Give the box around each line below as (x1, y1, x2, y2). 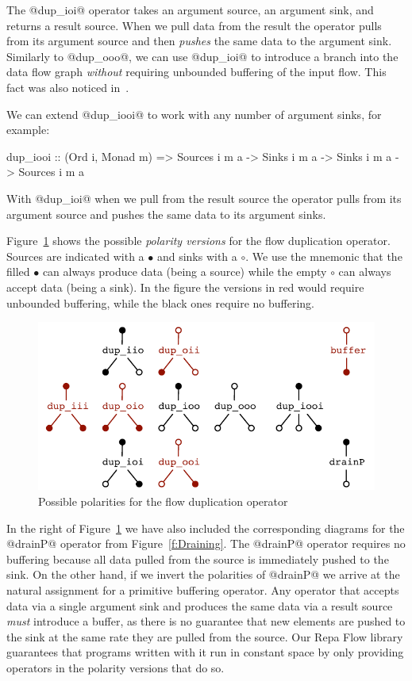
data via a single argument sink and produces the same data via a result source (6, 597, 393, 614)
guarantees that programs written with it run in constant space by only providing (6, 644, 404, 660)
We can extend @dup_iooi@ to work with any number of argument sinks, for (6, 105, 382, 122)
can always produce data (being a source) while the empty (42, 263, 327, 280)
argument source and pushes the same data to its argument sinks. (6, 205, 326, 222)
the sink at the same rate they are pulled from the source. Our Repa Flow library (6, 628, 403, 645)
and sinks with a (156, 247, 237, 264)
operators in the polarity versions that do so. (6, 659, 225, 675)
